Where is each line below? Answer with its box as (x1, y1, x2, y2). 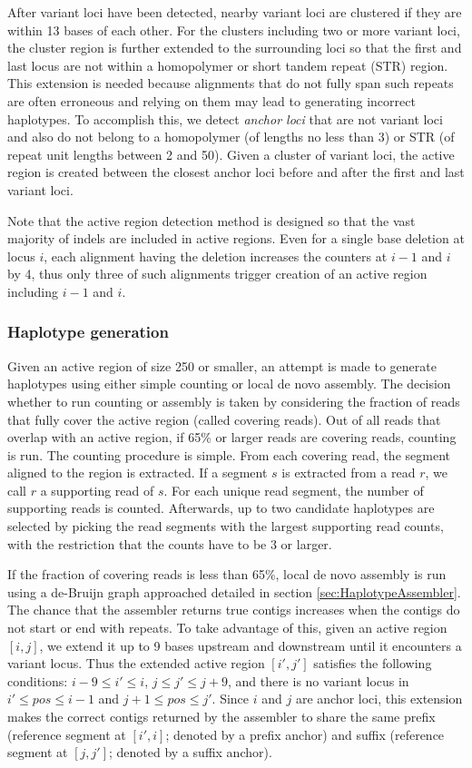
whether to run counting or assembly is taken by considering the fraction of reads (7, 391, 460, 410)
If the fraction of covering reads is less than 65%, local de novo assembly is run (7, 565, 447, 584)
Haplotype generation (7, 320, 169, 343)
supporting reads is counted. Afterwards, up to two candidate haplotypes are (7, 498, 435, 517)
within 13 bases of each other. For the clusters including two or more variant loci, (7, 20, 460, 39)
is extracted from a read (281, 463, 416, 482)
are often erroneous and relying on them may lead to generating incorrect (7, 91, 416, 110)
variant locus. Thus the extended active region (7, 654, 265, 673)
